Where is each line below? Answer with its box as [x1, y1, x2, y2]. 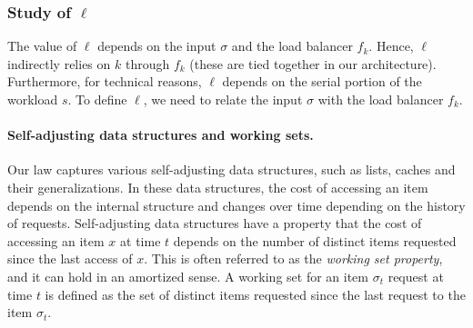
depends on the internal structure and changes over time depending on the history [7, 195, 466, 214]
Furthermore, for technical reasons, [7, 72, 202, 91]
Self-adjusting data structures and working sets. [7, 125, 314, 144]
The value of [7, 36, 77, 55]
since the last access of [7, 249, 133, 268]
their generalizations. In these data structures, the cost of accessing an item [7, 177, 428, 196]
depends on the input [97, 36, 216, 55]
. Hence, [368, 36, 414, 55]
